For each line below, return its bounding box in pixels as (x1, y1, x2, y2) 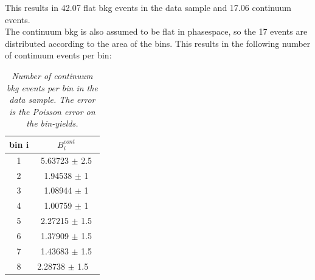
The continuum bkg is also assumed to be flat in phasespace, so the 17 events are (5, 25, 308, 38)
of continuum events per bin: (5, 49, 112, 61)
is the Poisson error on (9, 105, 95, 117)
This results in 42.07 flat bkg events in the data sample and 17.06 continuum (5, 1, 291, 13)
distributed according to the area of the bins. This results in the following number (5, 37, 311, 49)
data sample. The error (9, 93, 95, 106)
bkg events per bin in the (7, 81, 98, 94)
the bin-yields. (26, 117, 78, 130)
